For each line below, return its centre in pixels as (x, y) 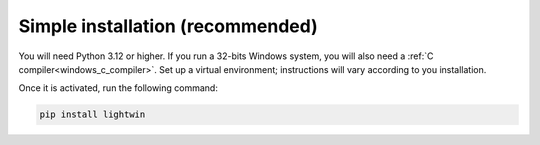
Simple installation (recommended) (168, 26)
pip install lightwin (92, 114)
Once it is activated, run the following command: (118, 88)
